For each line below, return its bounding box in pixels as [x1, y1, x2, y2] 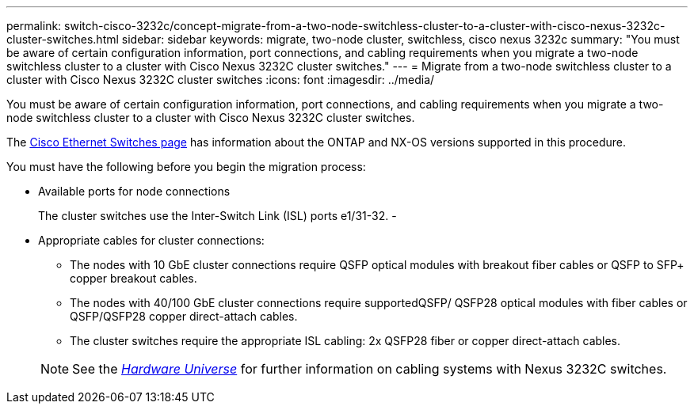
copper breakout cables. [70, 271, 197, 285]
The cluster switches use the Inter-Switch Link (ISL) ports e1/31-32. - [38, 209, 397, 222]
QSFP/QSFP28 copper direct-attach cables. [70, 309, 298, 323]
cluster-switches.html [6, 32, 119, 46]
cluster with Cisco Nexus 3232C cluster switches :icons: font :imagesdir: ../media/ [6, 73, 435, 86]
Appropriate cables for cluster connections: [38, 233, 265, 247]
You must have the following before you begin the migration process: [6, 160, 366, 173]
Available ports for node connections [38, 184, 231, 198]
